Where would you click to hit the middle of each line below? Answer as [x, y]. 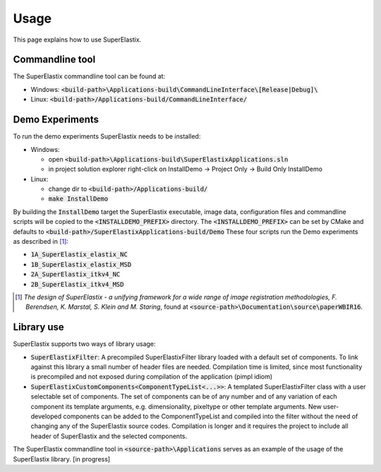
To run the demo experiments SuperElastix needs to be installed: [107, 136]
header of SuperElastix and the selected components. [109, 436]
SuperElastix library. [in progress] [62, 459]
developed [46, 416]
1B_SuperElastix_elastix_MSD [81, 264]
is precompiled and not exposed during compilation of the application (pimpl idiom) [152, 377]
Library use [39, 328]
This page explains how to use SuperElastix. [77, 40]
